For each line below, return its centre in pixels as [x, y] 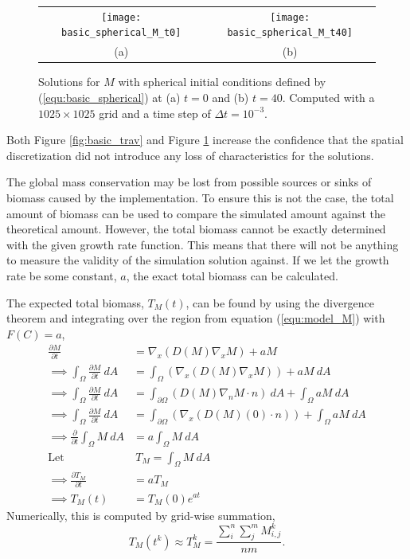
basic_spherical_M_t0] [121, 33]
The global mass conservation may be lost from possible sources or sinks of [189, 182]
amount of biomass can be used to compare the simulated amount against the [196, 213]
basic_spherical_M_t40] [290, 33]
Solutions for [69, 82]
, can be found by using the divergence [280, 302]
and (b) [230, 97]
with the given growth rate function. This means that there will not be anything [203, 244]
